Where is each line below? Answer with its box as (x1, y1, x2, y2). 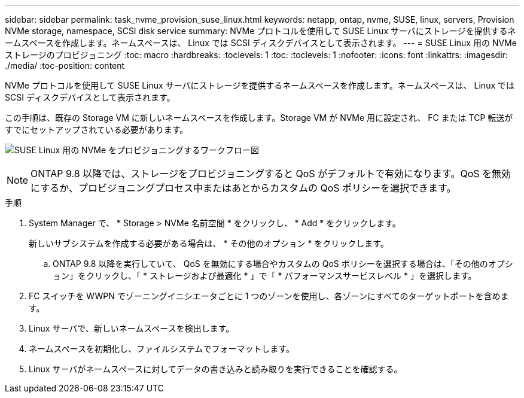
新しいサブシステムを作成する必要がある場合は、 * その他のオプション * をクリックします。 (29, 238, 389, 248)
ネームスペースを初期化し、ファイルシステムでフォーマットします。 (29, 344, 295, 354)
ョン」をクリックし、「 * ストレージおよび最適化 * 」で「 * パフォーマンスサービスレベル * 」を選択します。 (53, 271, 477, 281)
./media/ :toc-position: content (5, 60, 125, 71)
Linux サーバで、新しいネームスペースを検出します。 (29, 323, 234, 333)
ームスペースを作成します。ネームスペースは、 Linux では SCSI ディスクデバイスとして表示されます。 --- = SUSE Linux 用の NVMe (5, 38, 517, 48)
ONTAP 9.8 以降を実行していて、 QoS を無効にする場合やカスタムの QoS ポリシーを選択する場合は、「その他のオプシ (53, 259, 513, 269)
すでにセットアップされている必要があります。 (5, 124, 188, 135)
